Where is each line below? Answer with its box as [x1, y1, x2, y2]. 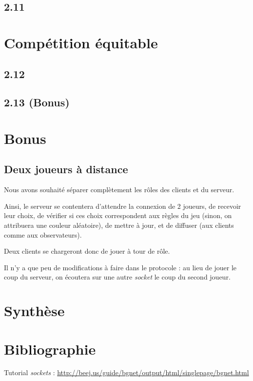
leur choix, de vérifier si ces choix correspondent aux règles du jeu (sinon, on [4, 210, 232, 221]
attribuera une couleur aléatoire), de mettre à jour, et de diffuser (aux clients [4, 220, 234, 230]
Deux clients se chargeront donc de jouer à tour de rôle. [4, 246, 170, 256]
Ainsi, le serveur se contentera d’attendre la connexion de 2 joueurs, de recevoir [4, 201, 241, 211]
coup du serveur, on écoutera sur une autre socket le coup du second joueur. [4, 272, 231, 282]
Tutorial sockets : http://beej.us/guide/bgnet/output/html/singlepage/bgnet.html [4, 367, 249, 377]
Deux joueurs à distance [4, 161, 128, 177]
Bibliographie [4, 339, 96, 359]
